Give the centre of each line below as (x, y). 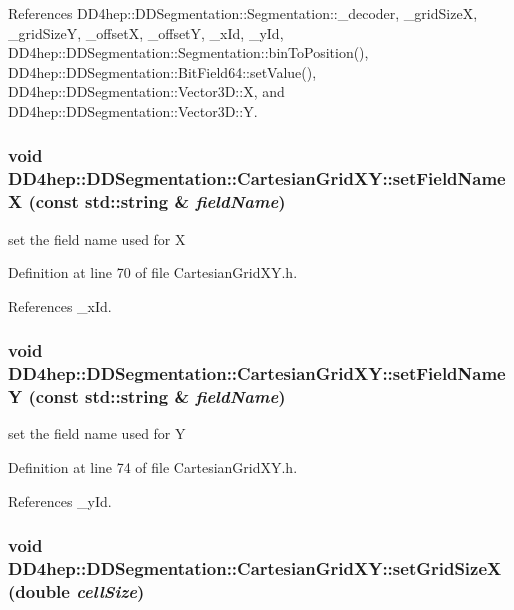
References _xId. (60, 305)
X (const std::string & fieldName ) (147, 201)
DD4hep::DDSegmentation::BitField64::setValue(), (162, 71)
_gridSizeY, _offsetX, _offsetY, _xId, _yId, (146, 32)
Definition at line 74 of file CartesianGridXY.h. (153, 467)
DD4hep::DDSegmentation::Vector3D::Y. (133, 110)
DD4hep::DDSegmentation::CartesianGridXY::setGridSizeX (255, 568)
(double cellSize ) (76, 591)
